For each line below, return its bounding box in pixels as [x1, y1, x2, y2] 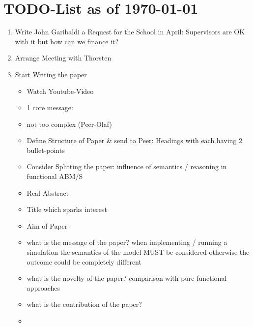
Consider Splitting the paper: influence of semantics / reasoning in [27, 161, 227, 172]
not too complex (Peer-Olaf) [27, 119, 112, 129]
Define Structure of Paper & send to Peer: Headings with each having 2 [27, 135, 242, 146]
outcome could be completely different [27, 256, 141, 267]
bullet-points [27, 145, 65, 155]
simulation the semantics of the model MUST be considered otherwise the [27, 247, 250, 257]
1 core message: [27, 102, 73, 113]
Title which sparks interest [27, 204, 107, 214]
